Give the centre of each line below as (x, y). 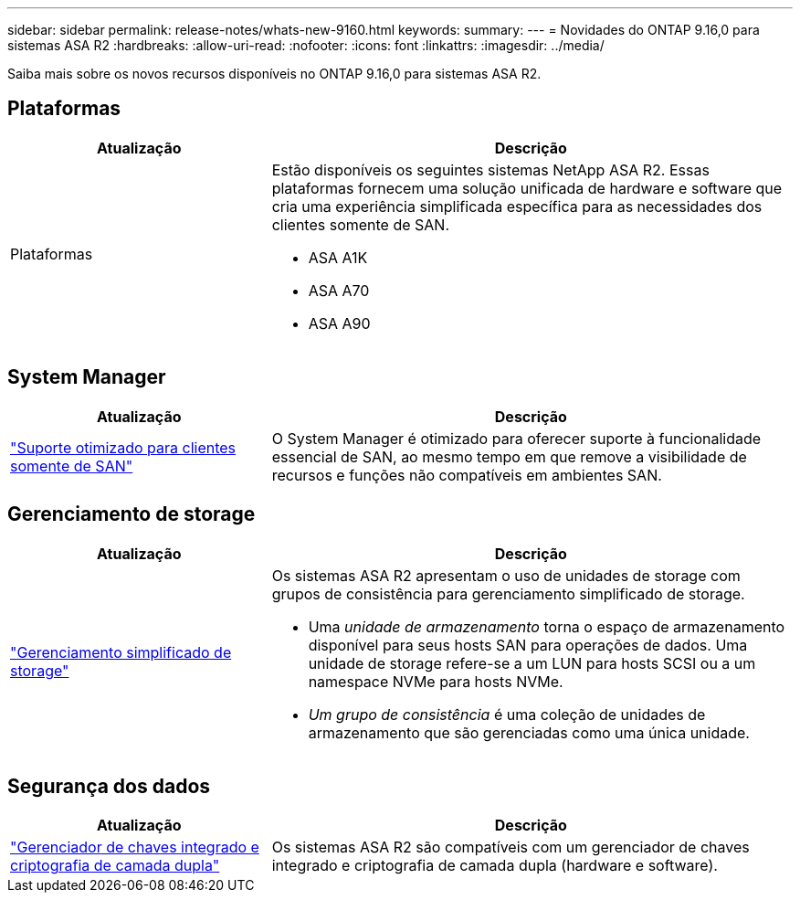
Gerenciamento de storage (132, 514)
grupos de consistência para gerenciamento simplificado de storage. (508, 593)
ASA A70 (339, 290)
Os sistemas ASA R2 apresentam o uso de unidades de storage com (506, 575)
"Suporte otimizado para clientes (123, 447)
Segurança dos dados (109, 786)
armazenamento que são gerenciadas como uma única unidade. (529, 732)
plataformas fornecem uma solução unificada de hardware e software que (527, 188)
